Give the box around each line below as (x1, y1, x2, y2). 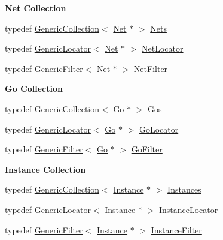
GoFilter (131, 143, 163, 155)
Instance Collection (5, 163, 86, 175)
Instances (167, 183, 201, 196)
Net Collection (5, 2, 66, 14)
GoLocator (139, 122, 179, 135)
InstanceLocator (158, 203, 218, 215)
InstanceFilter (151, 223, 202, 236)
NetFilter (133, 62, 168, 74)
